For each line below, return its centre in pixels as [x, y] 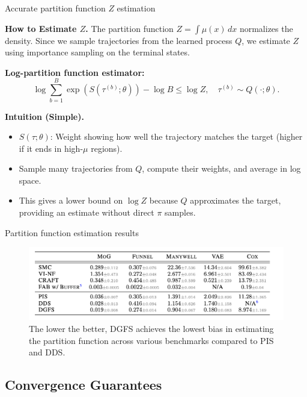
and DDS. [47, 352]
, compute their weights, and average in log [221, 168]
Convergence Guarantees [84, 385]
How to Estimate [41, 28]
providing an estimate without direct [87, 212]
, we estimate [266, 40]
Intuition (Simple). [44, 116]
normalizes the [266, 28]
